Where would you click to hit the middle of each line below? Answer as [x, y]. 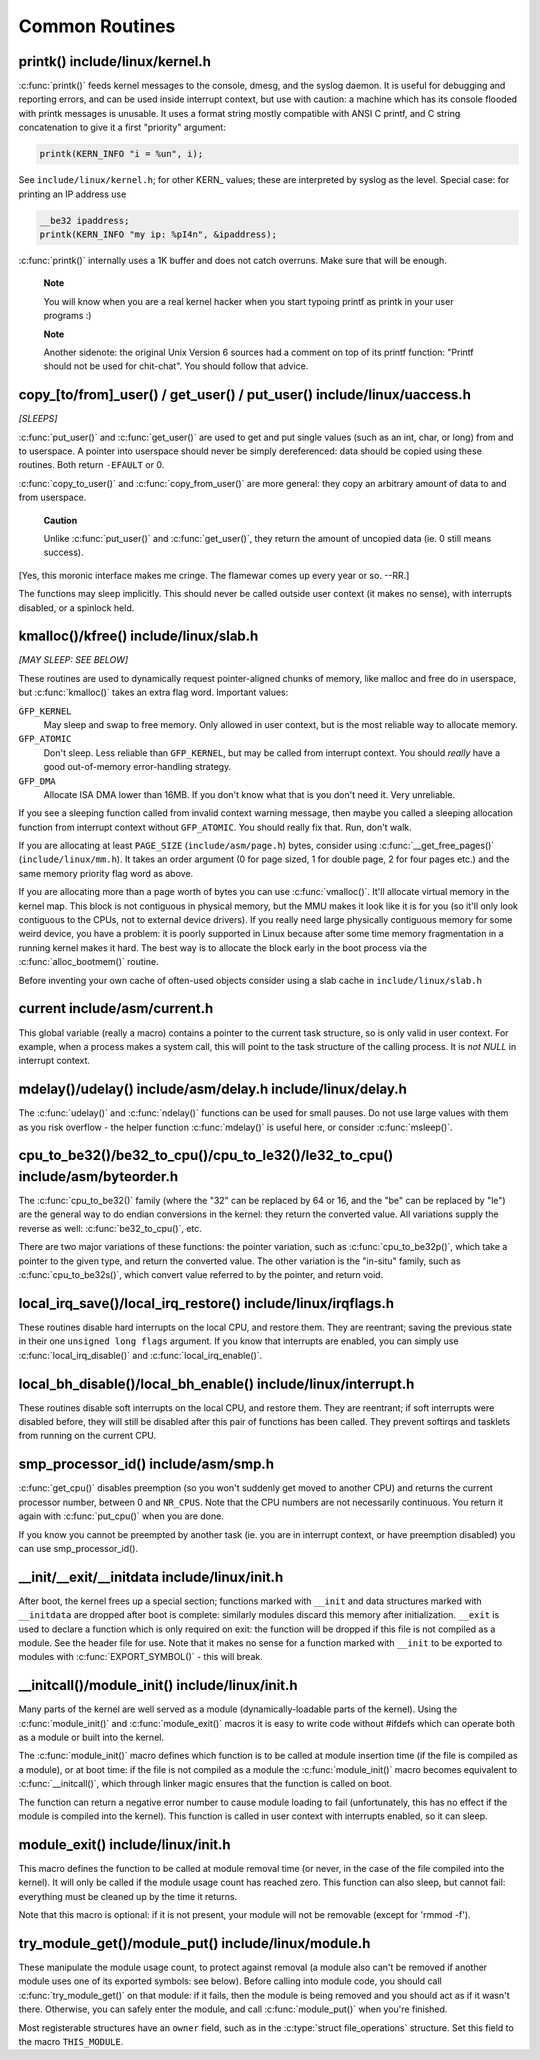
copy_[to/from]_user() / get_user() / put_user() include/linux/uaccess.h [245, 395]
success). [63, 552]
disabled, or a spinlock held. [76, 607]
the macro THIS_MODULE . [71, 2041]
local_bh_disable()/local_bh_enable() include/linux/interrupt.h [216, 1383]
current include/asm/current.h [116, 1008]
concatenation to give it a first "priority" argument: [122, 127]
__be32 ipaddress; [84, 220]
